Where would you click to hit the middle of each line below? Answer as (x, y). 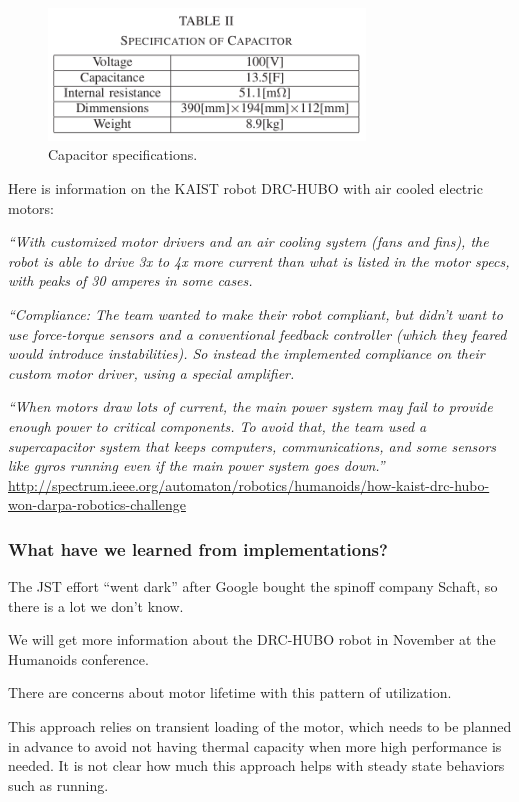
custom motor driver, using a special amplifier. (151, 372)
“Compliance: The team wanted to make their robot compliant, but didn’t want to (255, 313)
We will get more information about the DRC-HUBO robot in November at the (252, 639)
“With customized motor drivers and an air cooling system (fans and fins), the (248, 241)
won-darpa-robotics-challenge (97, 504)
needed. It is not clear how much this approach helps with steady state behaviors (256, 765)
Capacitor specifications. (123, 154)
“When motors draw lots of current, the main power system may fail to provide (250, 406)
